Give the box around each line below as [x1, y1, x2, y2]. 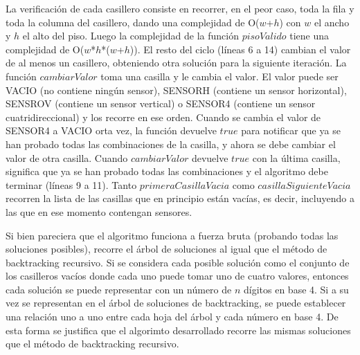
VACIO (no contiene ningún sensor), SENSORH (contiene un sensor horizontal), [6, 82, 347, 97]
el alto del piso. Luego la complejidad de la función [22, 28, 239, 43]
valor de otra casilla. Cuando [6, 150, 128, 165]
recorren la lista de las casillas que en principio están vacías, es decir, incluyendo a [6, 191, 354, 206]
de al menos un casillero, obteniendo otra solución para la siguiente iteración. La [6, 55, 347, 70]
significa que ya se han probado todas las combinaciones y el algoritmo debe [6, 164, 328, 179]
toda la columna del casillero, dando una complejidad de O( [6, 15, 260, 29]
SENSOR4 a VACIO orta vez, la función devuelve [6, 123, 217, 138]
